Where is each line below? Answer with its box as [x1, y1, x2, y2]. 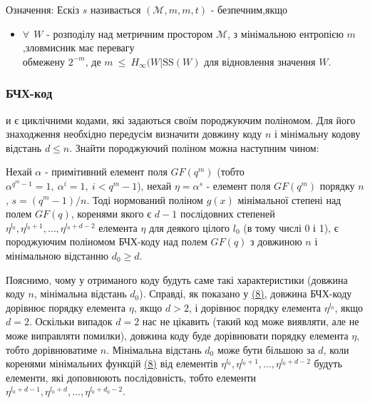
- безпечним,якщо [210, 2, 288, 16]
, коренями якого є [71, 206, 152, 221]
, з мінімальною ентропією [227, 26, 344, 41]
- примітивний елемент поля [44, 164, 168, 179]
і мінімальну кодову [274, 126, 361, 141]
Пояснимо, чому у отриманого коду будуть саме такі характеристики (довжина [6, 272, 348, 287]
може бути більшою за [217, 342, 315, 357]
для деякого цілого [149, 220, 230, 235]
